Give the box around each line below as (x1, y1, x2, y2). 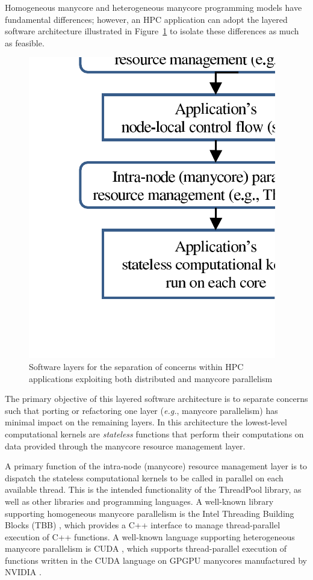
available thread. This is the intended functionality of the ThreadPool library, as (5, 483, 302, 496)
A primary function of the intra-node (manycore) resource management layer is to (5, 460, 308, 472)
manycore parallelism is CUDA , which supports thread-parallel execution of (5, 542, 287, 555)
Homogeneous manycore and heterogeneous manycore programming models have (5, 1, 302, 13)
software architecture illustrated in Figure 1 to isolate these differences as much (5, 25, 299, 37)
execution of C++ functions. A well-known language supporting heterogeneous (5, 530, 295, 543)
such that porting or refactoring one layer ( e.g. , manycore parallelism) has (5, 404, 278, 416)
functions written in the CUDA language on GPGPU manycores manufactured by (5, 554, 307, 566)
